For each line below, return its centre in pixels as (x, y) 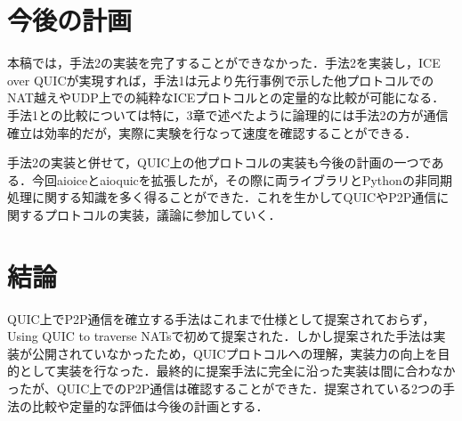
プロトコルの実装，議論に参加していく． (162, 214)
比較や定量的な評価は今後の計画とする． (150, 405)
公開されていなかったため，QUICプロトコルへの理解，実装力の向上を (235, 353)
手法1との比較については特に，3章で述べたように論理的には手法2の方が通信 (228, 114)
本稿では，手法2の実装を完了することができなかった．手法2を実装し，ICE (224, 63)
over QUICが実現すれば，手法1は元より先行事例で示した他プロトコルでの (221, 80)
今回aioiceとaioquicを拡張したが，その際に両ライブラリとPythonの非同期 (242, 179)
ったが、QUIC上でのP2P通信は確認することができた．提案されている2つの (225, 388)
